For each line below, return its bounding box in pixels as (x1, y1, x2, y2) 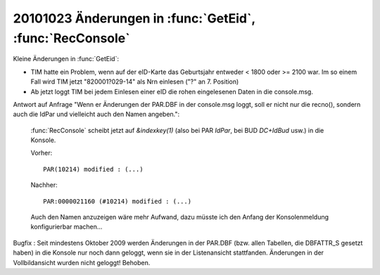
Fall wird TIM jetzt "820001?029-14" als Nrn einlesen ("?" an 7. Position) (30, 77, 239, 86)
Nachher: (30, 181, 58, 189)
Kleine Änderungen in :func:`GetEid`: (13, 55, 120, 63)
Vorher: (30, 148, 53, 158)
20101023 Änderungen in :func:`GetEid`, (13, 11, 256, 26)
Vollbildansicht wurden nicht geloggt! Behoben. (13, 258, 151, 267)
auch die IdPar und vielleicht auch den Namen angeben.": (13, 110, 180, 119)
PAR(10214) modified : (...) (43, 165, 144, 173)
